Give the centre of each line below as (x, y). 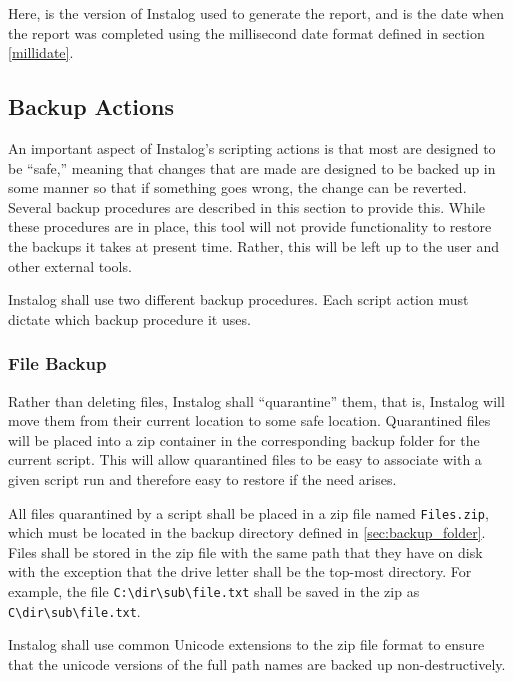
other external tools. (70, 265)
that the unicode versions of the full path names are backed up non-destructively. (257, 663)
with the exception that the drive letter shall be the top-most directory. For (240, 571)
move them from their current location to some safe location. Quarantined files (249, 420)
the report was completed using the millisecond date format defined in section (246, 32)
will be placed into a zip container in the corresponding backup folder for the (244, 439)
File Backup (57, 363)
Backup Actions (91, 106)
